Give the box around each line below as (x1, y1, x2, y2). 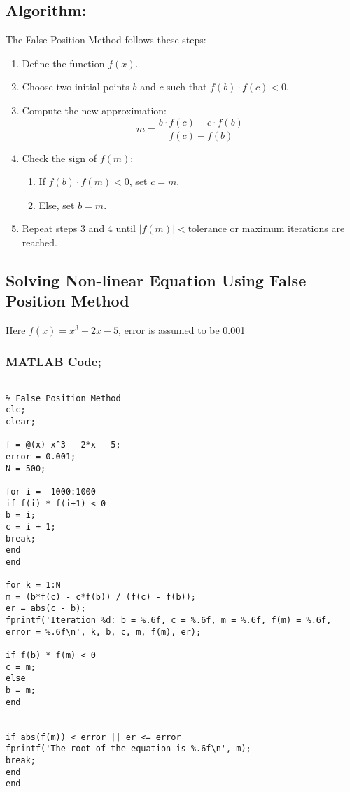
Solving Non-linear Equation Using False (6, 269, 307, 290)
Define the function (22, 55, 105, 70)
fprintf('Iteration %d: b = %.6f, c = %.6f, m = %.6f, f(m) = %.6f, (6, 615, 332, 626)
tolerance (188, 224, 227, 235)
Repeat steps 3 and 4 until (22, 221, 136, 236)
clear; (6, 416, 36, 427)
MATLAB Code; (6, 352, 101, 370)
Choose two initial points (22, 79, 129, 94)
